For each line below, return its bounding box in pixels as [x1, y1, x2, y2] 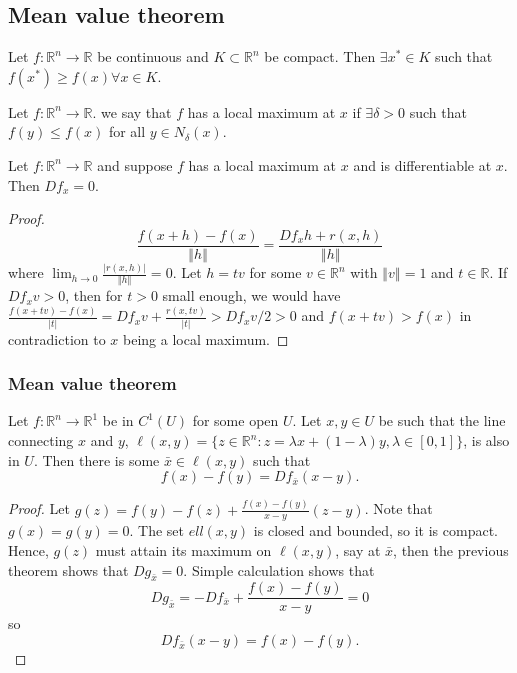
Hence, [8, 540, 49, 560]
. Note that [364, 498, 433, 519]
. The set [129, 520, 185, 541]
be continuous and [97, 46, 209, 67]
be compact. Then [264, 46, 376, 67]
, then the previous [393, 540, 509, 560]
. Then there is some [33, 449, 160, 470]
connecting [8, 430, 74, 451]
